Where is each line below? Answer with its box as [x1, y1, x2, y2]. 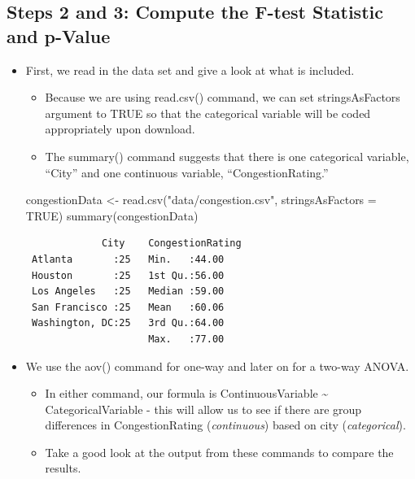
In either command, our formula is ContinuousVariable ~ [45, 385, 329, 402]
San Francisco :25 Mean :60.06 [31, 301, 225, 313]
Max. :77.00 [148, 333, 225, 345]
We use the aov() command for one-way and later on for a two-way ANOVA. [25, 357, 409, 374]
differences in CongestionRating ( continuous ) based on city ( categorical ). [45, 416, 406, 433]
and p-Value [7, 23, 111, 48]
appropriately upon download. [45, 120, 195, 137]
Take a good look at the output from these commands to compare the [45, 443, 394, 460]
